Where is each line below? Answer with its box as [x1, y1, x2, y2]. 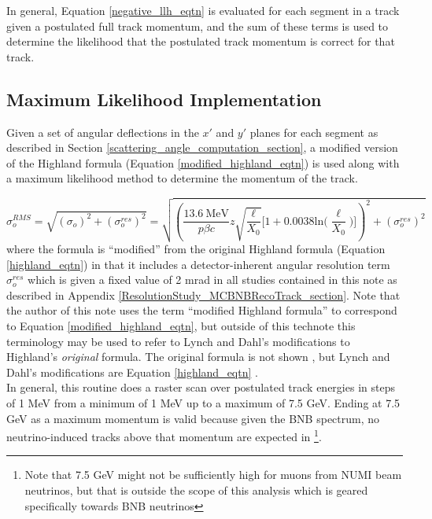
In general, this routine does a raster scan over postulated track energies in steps [6, 379, 395, 396]
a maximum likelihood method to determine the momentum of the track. [6, 170, 358, 186]
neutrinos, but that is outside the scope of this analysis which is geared [24, 482, 368, 498]
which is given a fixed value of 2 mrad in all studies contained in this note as [28, 271, 397, 288]
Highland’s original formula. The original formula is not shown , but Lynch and [6, 348, 390, 365]
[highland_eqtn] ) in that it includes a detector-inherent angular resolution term [6, 256, 390, 272]
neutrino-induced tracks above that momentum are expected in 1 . [6, 426, 322, 444]
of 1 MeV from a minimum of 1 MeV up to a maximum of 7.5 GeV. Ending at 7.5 [6, 394, 401, 410]
